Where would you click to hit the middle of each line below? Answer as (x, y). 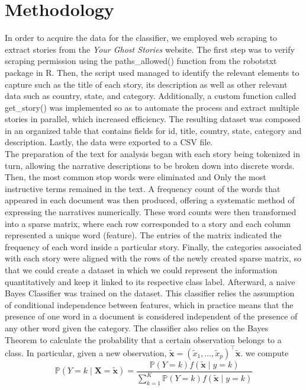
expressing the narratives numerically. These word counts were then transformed (151, 212)
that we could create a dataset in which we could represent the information (141, 270)
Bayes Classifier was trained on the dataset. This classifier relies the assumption (150, 293)
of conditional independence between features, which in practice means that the (149, 304)
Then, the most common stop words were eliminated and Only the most (136, 177)
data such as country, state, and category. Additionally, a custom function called (151, 96)
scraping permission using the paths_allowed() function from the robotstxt (141, 61)
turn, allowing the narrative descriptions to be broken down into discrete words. (150, 165)
